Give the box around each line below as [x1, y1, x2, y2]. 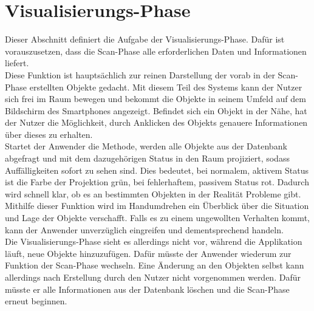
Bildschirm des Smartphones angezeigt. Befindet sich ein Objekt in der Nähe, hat [5, 104, 307, 117]
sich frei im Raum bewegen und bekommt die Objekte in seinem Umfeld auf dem [5, 92, 306, 105]
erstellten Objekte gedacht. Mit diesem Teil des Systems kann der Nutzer [29, 80, 302, 93]
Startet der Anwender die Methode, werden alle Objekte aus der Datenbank [5, 140, 287, 152]
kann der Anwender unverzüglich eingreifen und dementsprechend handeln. [5, 223, 284, 236]
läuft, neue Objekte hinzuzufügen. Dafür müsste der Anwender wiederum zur [5, 247, 292, 259]
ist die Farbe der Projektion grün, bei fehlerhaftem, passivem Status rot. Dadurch [5, 176, 309, 188]
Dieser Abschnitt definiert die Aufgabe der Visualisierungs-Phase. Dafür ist [5, 33, 285, 46]
